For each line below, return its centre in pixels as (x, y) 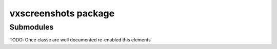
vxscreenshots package (62, 13)
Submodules (32, 27)
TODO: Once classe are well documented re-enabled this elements (80, 40)
